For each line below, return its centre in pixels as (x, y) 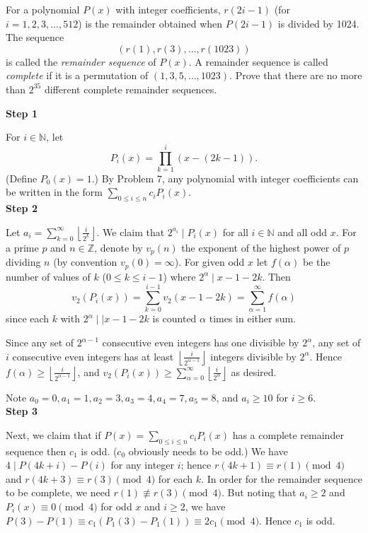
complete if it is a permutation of (77, 75)
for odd (116, 506)
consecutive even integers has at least (93, 356)
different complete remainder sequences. (131, 89)
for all (235, 232)
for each (176, 478)
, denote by (119, 247)
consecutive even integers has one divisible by (201, 342)
